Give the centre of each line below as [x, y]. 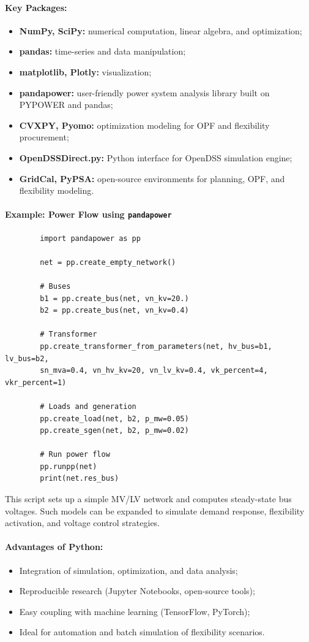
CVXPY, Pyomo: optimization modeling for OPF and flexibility [144, 125]
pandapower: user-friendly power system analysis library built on [144, 92]
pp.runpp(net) [69, 466]
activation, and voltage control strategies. [83, 523]
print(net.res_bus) [80, 479]
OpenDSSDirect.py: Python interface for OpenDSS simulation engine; [156, 157]
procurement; [44, 137]
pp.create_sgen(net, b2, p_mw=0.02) [114, 431]
